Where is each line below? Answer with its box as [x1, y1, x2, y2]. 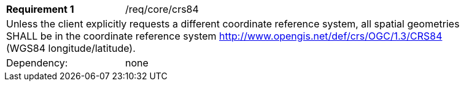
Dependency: [6, 57, 68, 69]
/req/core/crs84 [125, 3, 199, 15]
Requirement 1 [6, 3, 74, 15]
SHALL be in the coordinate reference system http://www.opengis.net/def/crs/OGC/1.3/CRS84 [6, 30, 443, 42]
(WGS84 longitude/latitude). [6, 42, 136, 54]
